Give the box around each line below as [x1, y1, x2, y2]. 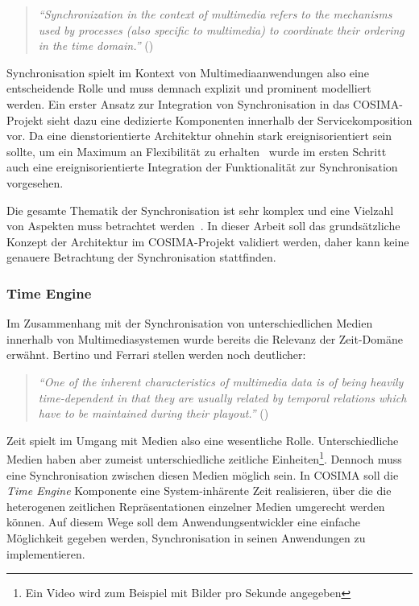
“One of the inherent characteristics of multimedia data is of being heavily [38, 373, 404, 390]
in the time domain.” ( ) [38, 37, 154, 54]
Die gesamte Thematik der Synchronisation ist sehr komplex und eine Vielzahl [6, 201, 394, 218]
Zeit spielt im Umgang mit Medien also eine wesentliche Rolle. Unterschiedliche [6, 431, 399, 448]
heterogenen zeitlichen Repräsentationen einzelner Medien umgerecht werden [6, 497, 385, 514]
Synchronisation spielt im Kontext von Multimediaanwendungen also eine [6, 64, 369, 80]
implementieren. [6, 545, 85, 562]
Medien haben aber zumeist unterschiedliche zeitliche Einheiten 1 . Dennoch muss [6, 448, 402, 467]
